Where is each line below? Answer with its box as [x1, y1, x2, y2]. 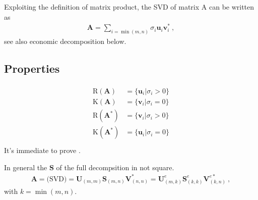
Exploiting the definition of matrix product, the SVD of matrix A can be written [4, 2, 254, 12]
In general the [4, 162, 47, 172]
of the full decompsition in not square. [56, 162, 174, 172]
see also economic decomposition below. [4, 36, 126, 46]
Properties [4, 61, 60, 76]
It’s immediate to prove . [4, 145, 81, 156]
